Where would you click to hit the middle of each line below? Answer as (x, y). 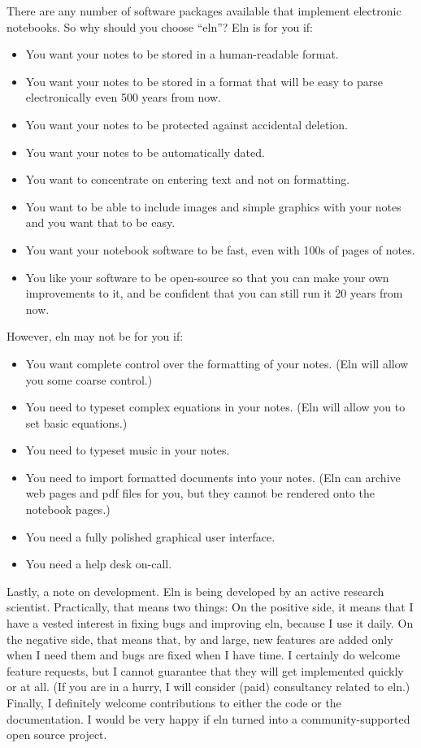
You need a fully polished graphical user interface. (150, 536)
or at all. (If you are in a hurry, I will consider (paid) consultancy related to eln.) (208, 687)
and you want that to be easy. (100, 222)
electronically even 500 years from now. (123, 97)
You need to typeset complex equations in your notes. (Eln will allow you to (215, 407)
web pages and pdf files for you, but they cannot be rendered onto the (200, 493)
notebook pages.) (68, 509)
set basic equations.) (76, 422)
